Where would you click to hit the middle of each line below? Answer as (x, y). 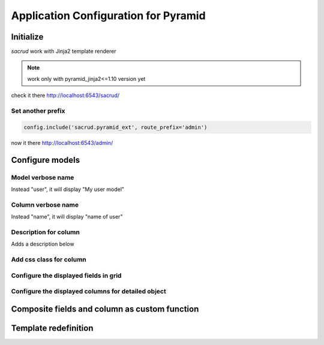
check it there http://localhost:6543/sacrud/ (65, 95)
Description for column (46, 232)
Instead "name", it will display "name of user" (67, 217)
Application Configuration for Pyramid (109, 16)
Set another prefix (38, 111)
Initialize (27, 37)
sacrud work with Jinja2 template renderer (64, 52)
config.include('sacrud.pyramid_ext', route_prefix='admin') (115, 127)
